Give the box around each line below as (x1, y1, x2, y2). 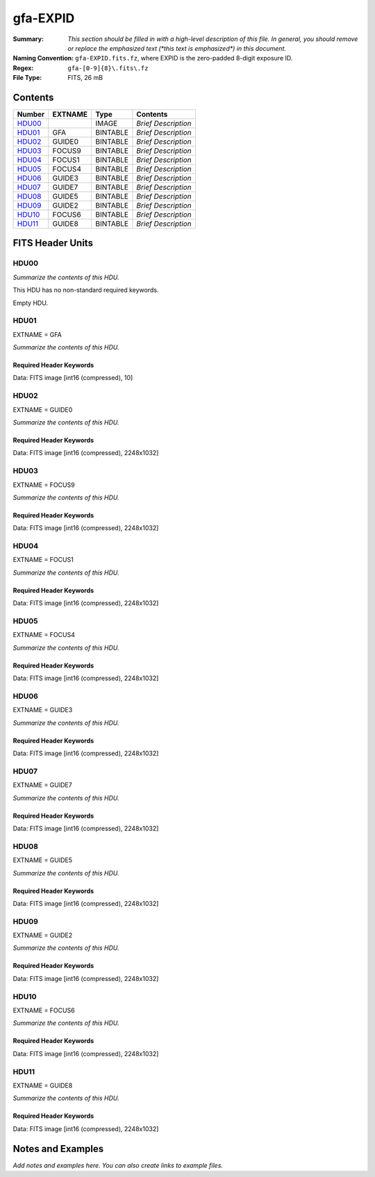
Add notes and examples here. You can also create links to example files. (12, 1161, 224, 1169)
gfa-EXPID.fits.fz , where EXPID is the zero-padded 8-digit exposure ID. (75, 54, 293, 63)
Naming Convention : (12, 54, 74, 63)
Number (17, 110, 45, 120)
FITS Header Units (12, 237, 94, 249)
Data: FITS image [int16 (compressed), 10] (12, 374, 133, 382)
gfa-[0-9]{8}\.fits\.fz (67, 64, 149, 72)
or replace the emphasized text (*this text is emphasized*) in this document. (67, 44, 287, 52)
